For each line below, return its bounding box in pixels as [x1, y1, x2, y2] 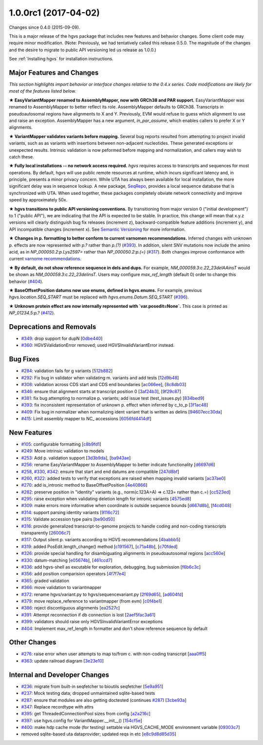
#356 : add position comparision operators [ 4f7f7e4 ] [21, 571, 126, 577]
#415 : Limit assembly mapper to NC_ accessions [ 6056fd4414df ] [21, 416, 151, 422]
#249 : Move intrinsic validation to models [21, 448, 104, 454]
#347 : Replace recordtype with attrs [21, 704, 94, 709]
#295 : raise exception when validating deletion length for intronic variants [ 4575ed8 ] [21, 496, 191, 502]
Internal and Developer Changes [9, 670, 110, 679]
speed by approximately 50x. [9, 197, 68, 203]
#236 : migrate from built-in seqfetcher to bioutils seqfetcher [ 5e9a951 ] [21, 683, 163, 689]
